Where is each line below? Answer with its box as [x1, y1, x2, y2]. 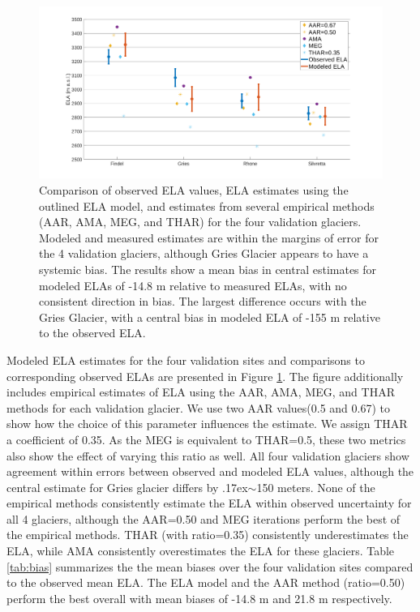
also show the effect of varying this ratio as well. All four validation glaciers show [6, 447, 409, 464]
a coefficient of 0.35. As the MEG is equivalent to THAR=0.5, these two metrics [6, 430, 406, 447]
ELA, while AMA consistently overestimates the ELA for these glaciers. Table [6, 542, 395, 559]
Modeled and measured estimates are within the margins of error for [39, 229, 379, 246]
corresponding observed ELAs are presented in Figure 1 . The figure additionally [6, 367, 404, 384]
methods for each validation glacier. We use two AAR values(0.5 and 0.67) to [6, 399, 390, 416]
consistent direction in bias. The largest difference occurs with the [39, 293, 366, 310]
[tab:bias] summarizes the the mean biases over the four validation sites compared [6, 558, 414, 575]
